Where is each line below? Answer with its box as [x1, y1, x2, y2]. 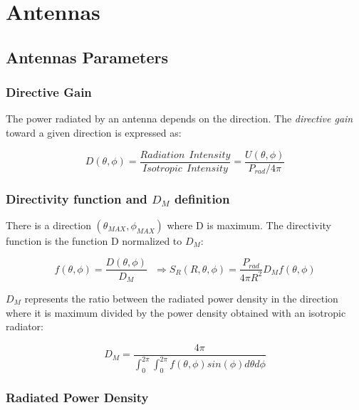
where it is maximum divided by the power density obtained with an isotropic [6, 305, 346, 320]
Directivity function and [6, 189, 147, 207]
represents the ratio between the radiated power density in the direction [24, 290, 338, 305]
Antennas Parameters [6, 46, 168, 68]
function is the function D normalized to [6, 233, 182, 248]
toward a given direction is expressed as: [6, 125, 182, 140]
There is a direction [6, 217, 91, 232]
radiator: [6, 319, 43, 334]
